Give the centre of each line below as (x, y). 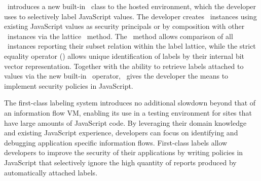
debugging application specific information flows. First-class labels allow (116, 142)
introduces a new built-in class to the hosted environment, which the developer (132, 6)
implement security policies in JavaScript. (69, 85)
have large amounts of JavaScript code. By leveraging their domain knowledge (125, 122)
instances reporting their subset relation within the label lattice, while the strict (132, 46)
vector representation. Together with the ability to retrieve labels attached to (124, 66)
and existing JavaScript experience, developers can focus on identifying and (121, 133)
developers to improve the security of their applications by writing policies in (124, 152)
